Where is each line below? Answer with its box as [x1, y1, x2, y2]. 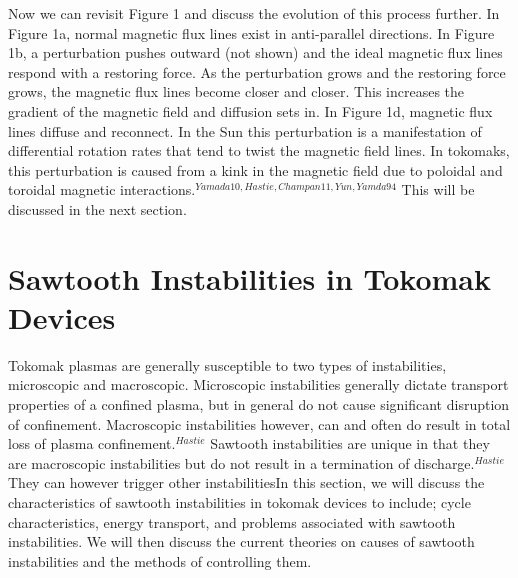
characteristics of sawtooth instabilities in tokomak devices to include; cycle [8, 492, 471, 512]
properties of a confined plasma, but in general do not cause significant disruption [8, 394, 510, 415]
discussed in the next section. [8, 198, 187, 219]
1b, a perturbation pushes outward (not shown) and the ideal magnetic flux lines [8, 42, 503, 63]
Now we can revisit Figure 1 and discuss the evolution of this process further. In [8, 3, 500, 23]
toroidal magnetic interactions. [8, 179, 196, 200]
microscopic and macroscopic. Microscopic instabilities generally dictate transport [8, 374, 509, 395]
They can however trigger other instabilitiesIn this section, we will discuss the [8, 472, 485, 493]
